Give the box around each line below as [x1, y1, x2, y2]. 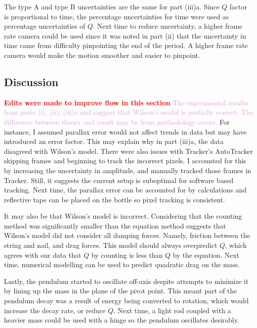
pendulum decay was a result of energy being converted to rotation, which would [4, 295, 249, 306]
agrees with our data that [4, 249, 82, 260]
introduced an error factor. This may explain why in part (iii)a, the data [4, 136, 224, 146]
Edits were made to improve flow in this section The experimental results [4, 97, 248, 107]
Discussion [4, 74, 59, 89]
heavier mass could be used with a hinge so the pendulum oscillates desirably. [4, 315, 239, 325]
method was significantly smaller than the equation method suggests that [4, 220, 226, 231]
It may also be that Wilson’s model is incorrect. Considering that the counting [4, 211, 242, 221]
